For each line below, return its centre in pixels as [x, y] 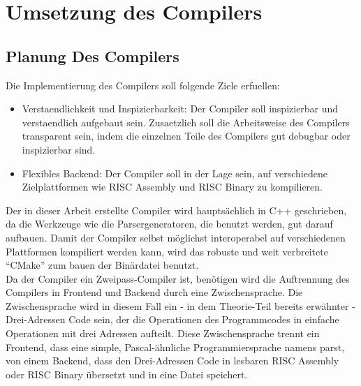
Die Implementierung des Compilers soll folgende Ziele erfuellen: [143, 85]
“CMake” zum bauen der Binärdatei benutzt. [102, 265]
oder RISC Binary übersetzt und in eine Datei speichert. [127, 374]
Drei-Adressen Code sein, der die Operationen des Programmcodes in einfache [172, 319]
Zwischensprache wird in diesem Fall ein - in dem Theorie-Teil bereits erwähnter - [180, 305]
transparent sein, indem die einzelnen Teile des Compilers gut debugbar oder [186, 136]
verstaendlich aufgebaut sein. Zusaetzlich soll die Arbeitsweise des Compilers [186, 122]
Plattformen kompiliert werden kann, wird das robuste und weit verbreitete [167, 251]
